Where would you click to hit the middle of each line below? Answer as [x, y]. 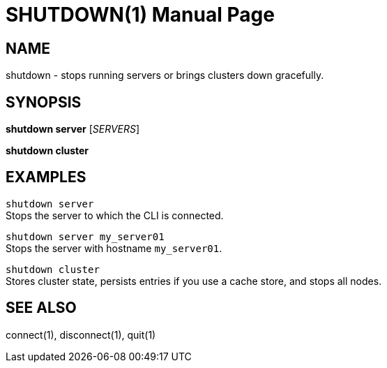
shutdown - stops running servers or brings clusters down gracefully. [165, 75]
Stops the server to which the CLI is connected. [115, 215]
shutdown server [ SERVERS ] [73, 129]
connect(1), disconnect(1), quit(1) [81, 334]
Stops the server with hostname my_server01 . [114, 248]
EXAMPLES [46, 177]
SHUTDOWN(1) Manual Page [140, 15]
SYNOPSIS [44, 102]
